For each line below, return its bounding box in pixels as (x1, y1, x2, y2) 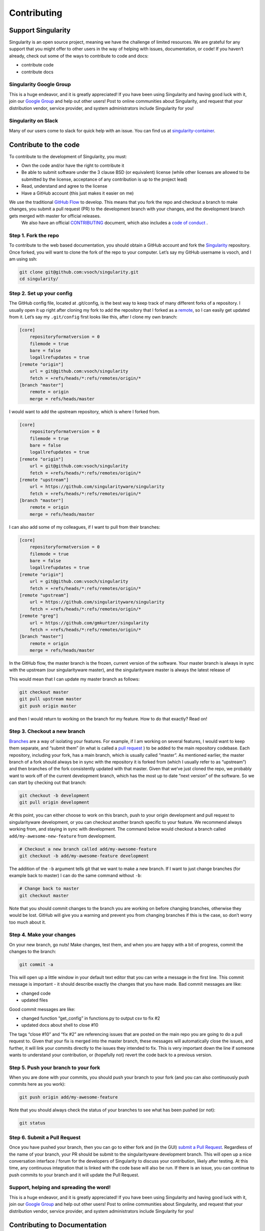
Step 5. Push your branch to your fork (9, 1064, 101, 1071)
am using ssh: (9, 256, 38, 262)
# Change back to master (19, 886, 79, 891)
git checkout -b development (19, 793, 90, 799)
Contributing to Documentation (9, 1221, 107, 1230)
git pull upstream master (19, 696, 82, 702)
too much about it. (9, 919, 46, 925)
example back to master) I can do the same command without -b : (9, 873, 142, 878)
